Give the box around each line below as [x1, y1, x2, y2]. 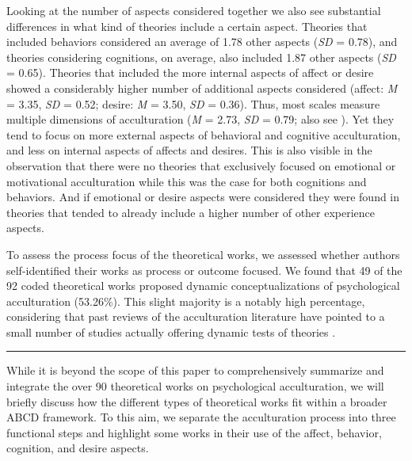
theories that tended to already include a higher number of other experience [6, 204, 376, 220]
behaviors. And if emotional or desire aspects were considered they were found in [6, 189, 400, 205]
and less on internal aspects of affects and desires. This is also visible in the [6, 142, 372, 158]
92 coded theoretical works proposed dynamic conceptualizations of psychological [6, 277, 400, 294]
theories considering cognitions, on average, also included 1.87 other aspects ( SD [6, 48, 396, 65]
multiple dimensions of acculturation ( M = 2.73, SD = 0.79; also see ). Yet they [6, 111, 395, 128]
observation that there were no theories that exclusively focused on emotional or [6, 157, 396, 173]
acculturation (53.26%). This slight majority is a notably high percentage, [6, 292, 365, 309]
